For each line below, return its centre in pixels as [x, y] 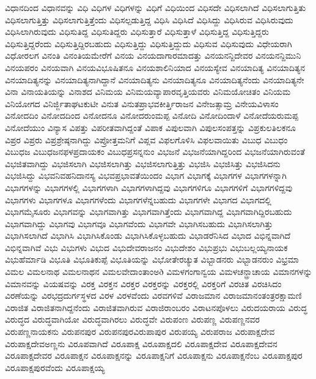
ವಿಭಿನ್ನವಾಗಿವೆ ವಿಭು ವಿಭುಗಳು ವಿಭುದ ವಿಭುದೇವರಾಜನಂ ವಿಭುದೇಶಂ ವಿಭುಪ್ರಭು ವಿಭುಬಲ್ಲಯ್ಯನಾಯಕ [146, 247]
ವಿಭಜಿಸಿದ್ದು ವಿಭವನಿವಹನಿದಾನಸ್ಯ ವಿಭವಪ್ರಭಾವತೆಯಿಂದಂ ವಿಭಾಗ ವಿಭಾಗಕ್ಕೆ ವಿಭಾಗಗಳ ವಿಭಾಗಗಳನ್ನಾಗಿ [146, 175]
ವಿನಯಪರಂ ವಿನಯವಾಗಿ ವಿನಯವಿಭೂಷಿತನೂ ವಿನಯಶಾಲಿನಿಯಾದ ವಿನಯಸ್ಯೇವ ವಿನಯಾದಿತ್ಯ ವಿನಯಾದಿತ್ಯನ [155, 67]
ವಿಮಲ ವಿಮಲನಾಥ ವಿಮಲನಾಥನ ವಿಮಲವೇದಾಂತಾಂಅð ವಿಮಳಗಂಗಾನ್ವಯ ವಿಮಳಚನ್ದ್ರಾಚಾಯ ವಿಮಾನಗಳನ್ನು [159, 272]
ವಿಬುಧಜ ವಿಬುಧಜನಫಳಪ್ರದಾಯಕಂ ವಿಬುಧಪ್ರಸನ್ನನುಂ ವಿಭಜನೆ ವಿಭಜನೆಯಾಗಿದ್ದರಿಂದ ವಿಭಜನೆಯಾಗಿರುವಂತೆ [155, 152]
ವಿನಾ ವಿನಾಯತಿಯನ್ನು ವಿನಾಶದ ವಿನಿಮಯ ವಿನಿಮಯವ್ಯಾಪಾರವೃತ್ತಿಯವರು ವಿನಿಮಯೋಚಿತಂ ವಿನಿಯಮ [148, 92]
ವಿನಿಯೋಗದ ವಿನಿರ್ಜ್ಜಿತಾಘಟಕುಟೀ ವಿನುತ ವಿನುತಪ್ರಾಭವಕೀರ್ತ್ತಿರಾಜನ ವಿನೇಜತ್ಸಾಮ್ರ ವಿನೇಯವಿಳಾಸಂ [142, 103]
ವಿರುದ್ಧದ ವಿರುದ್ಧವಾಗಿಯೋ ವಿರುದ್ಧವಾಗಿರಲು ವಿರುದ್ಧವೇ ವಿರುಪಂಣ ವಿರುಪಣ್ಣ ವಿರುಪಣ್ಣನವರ [132, 319]
